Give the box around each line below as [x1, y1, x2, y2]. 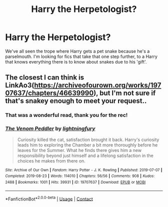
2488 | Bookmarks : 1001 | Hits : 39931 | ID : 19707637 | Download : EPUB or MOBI [5, 179, 146, 184]
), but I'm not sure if [93, 89, 156, 97]
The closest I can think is [5, 73, 84, 82]
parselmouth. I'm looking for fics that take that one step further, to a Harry [5, 53, 157, 59]
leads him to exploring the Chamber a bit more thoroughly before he [17, 141, 158, 148]
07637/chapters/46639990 [5, 89, 94, 97]
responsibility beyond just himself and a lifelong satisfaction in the [17, 152, 153, 158]
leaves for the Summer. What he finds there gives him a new [17, 147, 141, 153]
